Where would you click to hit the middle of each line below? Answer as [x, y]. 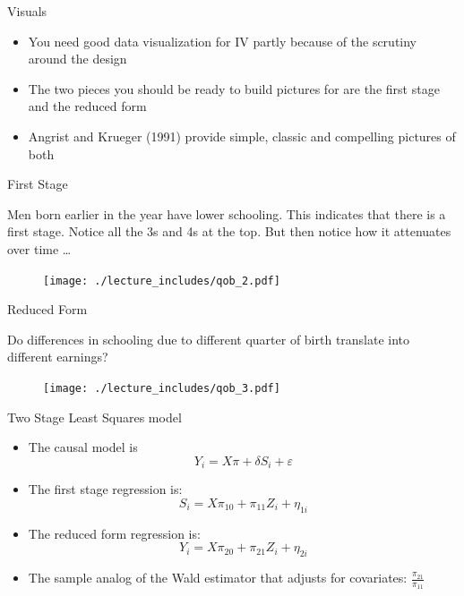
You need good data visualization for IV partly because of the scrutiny [223, 41]
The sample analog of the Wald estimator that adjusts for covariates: [218, 578]
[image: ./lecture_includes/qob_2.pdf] [162, 281]
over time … [39, 248]
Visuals [27, 11]
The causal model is [83, 447]
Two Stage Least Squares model [95, 417]
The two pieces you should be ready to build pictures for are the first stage [234, 88]
